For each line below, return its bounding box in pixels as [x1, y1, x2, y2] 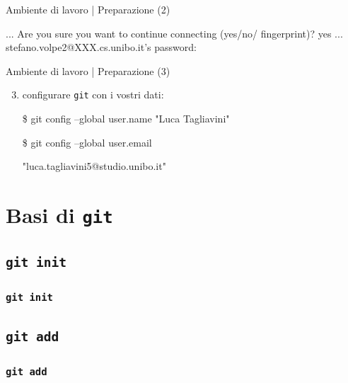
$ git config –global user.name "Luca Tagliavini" [22, 111, 230, 126]
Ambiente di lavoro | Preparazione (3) [6, 63, 170, 78]
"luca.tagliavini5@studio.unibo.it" [22, 159, 166, 173]
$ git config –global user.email [22, 135, 152, 149]
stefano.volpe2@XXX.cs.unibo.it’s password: [6, 40, 197, 55]
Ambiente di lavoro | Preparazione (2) [6, 2, 170, 16]
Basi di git [6, 200, 113, 229]
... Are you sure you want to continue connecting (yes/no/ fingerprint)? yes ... [6, 25, 343, 40]
